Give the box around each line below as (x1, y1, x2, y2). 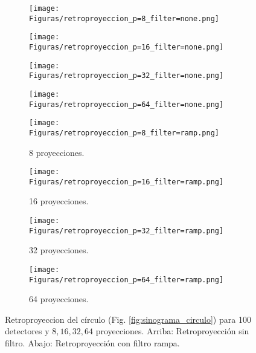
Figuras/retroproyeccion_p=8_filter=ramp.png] (29, 128, 219, 137)
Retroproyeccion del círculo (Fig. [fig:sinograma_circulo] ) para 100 (5, 313, 251, 325)
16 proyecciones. (29, 195, 89, 207)
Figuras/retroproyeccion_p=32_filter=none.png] (29, 71, 224, 80)
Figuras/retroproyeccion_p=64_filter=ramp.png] (29, 275, 224, 284)
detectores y (5, 325, 50, 337)
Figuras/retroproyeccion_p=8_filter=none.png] (29, 14, 219, 23)
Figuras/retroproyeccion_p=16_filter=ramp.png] (29, 177, 224, 186)
